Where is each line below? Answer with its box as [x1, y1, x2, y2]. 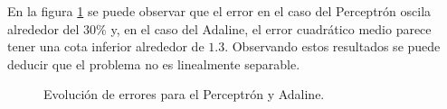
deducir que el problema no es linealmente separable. [7, 54, 300, 73]
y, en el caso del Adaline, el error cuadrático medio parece [110, 19, 432, 38]
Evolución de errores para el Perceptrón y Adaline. [43, 85, 325, 104]
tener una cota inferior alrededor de [7, 37, 204, 56]
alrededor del [7, 19, 80, 38]
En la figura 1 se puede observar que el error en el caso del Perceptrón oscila [7, 2, 432, 20]
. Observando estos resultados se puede [224, 37, 441, 56]
